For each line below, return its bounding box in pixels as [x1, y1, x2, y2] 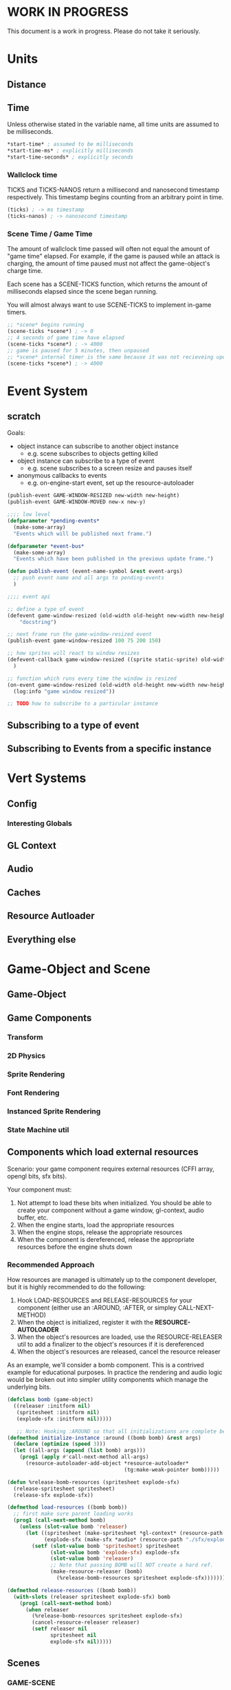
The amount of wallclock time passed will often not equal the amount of [7, 245, 210, 253]
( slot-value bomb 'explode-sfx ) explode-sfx [50, 1549, 180, 1556]
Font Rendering [7, 1088, 60, 1098]
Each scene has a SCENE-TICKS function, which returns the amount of [7, 280, 208, 288]
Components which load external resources [7, 1146, 199, 1158]
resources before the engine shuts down [16, 1243, 133, 1251]
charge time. [7, 267, 43, 275]
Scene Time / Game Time [7, 229, 93, 239]
